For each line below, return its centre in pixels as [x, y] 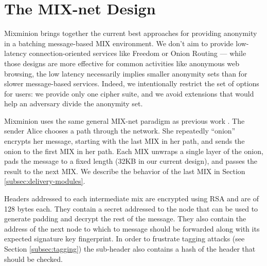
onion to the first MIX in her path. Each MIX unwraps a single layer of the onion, [134, 151]
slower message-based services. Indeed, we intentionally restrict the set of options [132, 83]
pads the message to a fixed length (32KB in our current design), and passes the [131, 161]
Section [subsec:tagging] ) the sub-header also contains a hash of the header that [130, 249]
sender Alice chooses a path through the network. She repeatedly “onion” [120, 131]
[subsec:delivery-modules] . [45, 181]
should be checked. [34, 259]
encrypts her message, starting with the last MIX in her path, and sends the [124, 141]
